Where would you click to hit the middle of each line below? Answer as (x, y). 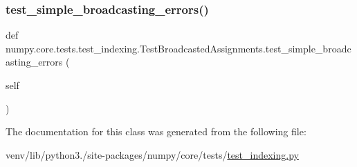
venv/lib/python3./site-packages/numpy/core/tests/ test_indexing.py (152, 154)
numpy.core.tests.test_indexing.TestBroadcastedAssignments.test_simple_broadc (178, 48)
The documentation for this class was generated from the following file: (156, 131)
